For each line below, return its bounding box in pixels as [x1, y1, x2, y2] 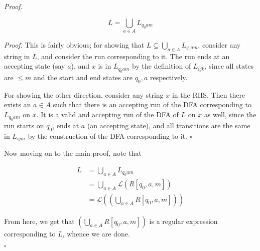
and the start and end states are [33, 72, 133, 82]
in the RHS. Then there [172, 89, 245, 100]
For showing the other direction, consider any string [4, 89, 164, 100]
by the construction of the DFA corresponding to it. [28, 130, 188, 141]
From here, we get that [4, 215, 75, 226]
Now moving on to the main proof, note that [4, 148, 142, 158]
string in [4, 51, 30, 61]
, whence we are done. [62, 228, 130, 238]
